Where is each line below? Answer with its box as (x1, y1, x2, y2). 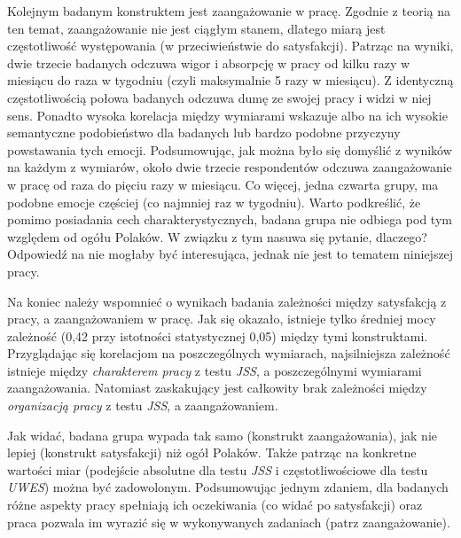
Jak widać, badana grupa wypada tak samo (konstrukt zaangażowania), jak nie (7, 425, 438, 444)
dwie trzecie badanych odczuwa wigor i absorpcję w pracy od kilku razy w (7, 53, 410, 72)
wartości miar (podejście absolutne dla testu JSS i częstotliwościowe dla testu (7, 460, 428, 479)
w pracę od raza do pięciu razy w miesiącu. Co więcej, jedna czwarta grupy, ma (7, 175, 439, 193)
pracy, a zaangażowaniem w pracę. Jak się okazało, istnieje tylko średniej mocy (7, 309, 436, 328)
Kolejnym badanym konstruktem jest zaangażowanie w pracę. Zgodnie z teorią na (7, 2, 450, 19)
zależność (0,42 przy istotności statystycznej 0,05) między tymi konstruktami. (7, 326, 428, 345)
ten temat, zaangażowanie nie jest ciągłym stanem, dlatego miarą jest (7, 19, 386, 37)
